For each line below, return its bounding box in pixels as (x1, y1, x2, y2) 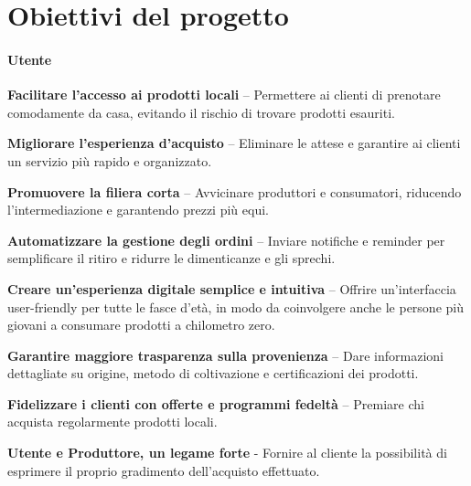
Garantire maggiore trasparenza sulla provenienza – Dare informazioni (7, 345, 444, 364)
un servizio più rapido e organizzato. (7, 151, 212, 170)
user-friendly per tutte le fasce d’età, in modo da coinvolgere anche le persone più (7, 297, 464, 316)
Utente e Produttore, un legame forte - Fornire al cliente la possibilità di (7, 443, 447, 462)
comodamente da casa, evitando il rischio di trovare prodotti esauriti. (7, 102, 395, 121)
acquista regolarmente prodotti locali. (7, 412, 218, 431)
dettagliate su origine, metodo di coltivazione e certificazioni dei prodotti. (7, 364, 419, 383)
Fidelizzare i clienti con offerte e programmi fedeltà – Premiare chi (7, 394, 424, 413)
